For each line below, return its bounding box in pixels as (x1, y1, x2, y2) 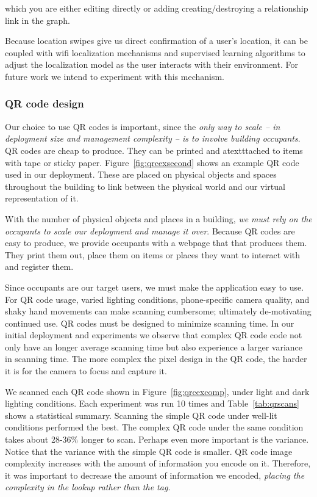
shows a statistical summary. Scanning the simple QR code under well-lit (5, 408, 277, 421)
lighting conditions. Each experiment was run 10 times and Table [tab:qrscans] (5, 397, 299, 410)
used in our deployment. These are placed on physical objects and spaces (5, 168, 277, 181)
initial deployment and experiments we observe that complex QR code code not (5, 328, 302, 341)
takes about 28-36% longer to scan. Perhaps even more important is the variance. (5, 433, 309, 446)
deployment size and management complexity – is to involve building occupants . (5, 132, 301, 145)
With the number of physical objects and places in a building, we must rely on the (5, 212, 312, 225)
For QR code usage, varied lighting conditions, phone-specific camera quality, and (5, 292, 310, 305)
